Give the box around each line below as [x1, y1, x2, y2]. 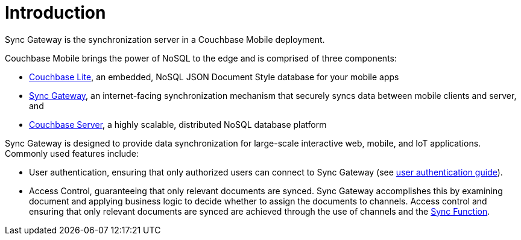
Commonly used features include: [5, 148, 139, 159]
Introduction [5, 2, 106, 23]
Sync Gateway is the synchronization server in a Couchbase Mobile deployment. [5, 34, 325, 45]
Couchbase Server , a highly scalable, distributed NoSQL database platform [29, 119, 327, 130]
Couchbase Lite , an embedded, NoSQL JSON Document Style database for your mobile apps [29, 71, 399, 82]
